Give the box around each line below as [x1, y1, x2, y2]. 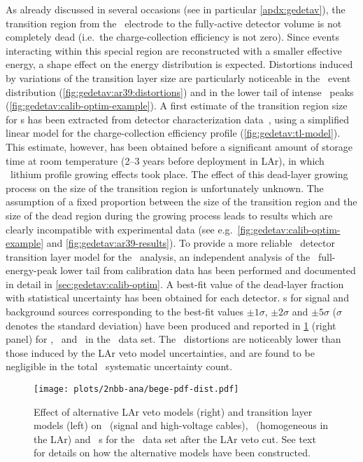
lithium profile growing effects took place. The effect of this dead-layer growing [10, 167, 348, 182]
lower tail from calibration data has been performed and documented [60, 263, 356, 278]
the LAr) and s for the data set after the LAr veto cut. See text [34, 431, 316, 446]
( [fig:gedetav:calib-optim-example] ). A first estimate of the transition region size [6, 98, 348, 113]
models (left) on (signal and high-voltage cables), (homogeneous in [34, 418, 329, 433]
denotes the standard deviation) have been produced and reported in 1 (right [6, 318, 336, 332]
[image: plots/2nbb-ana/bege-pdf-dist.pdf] [34, 384, 239, 395]
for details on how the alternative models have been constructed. [34, 445, 311, 460]
